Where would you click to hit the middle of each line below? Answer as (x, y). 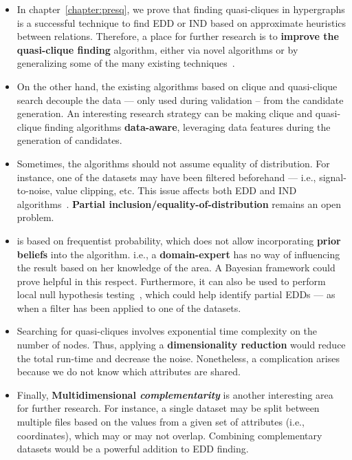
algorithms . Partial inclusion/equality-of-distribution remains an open (179, 203)
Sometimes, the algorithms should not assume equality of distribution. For (173, 163)
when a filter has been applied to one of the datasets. (129, 307)
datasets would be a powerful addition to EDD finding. (133, 449)
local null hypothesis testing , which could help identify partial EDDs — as (176, 294)
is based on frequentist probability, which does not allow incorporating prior (179, 240)
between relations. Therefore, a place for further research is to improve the (178, 36)
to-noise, (35, 190)
